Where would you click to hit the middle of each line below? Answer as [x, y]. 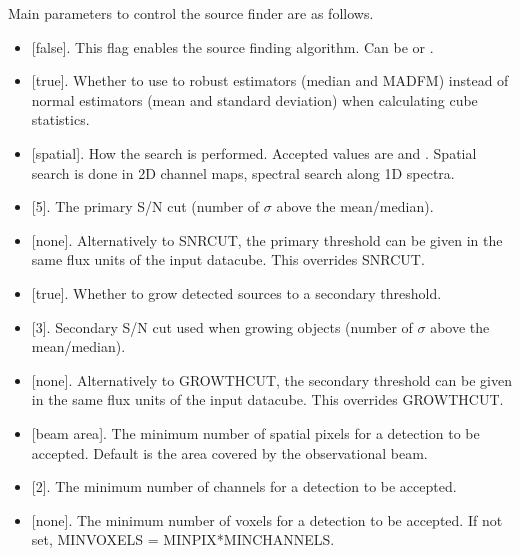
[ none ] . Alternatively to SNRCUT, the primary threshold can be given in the [267, 239]
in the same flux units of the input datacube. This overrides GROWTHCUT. [267, 399]
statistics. [60, 119]
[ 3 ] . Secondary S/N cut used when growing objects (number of [222, 326]
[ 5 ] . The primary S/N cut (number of [145, 206]
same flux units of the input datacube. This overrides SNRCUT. [228, 259]
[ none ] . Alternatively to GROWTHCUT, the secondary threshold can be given [271, 379]
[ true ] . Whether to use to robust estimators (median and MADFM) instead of [270, 80]
